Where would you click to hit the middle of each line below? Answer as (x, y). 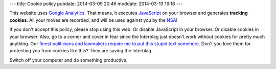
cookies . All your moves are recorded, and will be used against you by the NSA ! (94, 20)
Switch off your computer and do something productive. (68, 60)
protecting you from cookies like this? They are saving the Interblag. (81, 51)
